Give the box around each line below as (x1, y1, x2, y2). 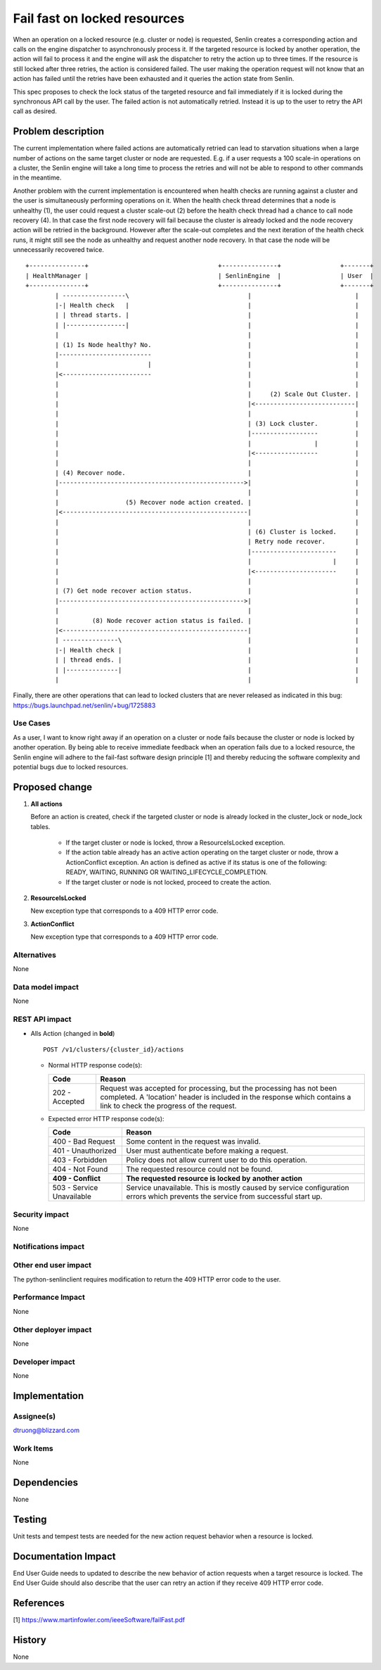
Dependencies (13, 1476, 79, 1488)
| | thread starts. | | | (55, 311, 359, 320)
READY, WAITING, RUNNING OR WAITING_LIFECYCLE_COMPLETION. (65, 868, 268, 876)
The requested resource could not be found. (126, 1165, 273, 1175)
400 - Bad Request (52, 1137, 116, 1146)
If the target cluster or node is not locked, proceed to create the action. (65, 878, 272, 886)
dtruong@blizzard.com (13, 1426, 80, 1435)
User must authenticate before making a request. (126, 1146, 288, 1156)
